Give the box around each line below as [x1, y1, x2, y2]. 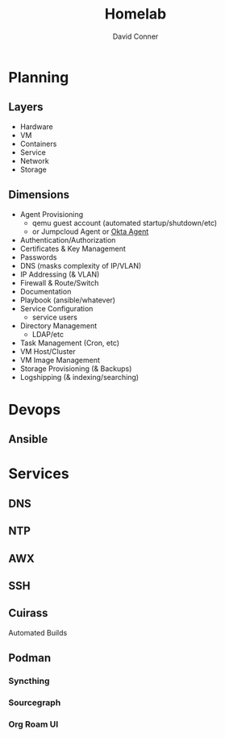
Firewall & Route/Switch [19, 277, 99, 287]
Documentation [19, 286, 72, 296]
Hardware [19, 122, 54, 131]
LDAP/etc [31, 329, 65, 339]
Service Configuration [19, 303, 94, 313]
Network [19, 156, 50, 165]
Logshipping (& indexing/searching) [19, 372, 140, 382]
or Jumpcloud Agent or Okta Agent [31, 227, 149, 236]
